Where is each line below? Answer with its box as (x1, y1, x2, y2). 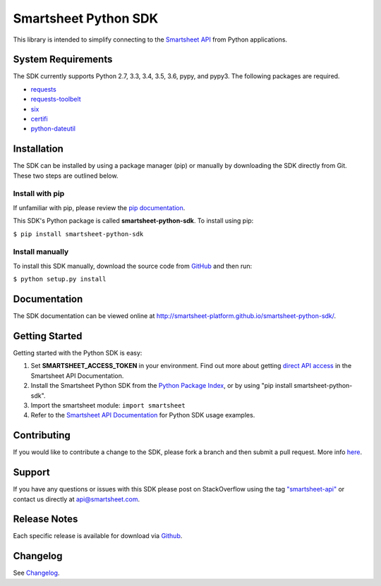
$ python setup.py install (13, 275, 107, 283)
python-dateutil (30, 124, 76, 133)
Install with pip (13, 189, 65, 199)
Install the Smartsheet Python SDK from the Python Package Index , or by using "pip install (30, 381, 293, 390)
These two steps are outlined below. (13, 171, 119, 180)
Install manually (13, 247, 69, 257)
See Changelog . (13, 568, 60, 578)
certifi (30, 115, 49, 123)
